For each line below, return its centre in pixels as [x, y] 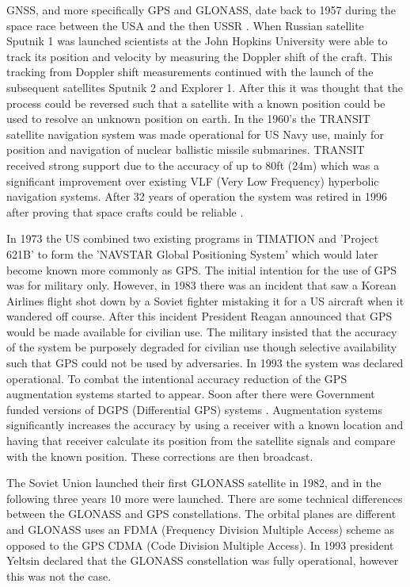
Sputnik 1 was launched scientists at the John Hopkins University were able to [197, 41]
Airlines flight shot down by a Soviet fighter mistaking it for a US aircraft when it [205, 300]
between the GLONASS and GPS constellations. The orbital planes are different [201, 514]
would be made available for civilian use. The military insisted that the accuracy [202, 331]
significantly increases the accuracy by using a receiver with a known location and [205, 425]
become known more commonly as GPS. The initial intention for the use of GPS [202, 269]
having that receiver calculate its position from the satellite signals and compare [201, 441]
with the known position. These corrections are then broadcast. [160, 456]
